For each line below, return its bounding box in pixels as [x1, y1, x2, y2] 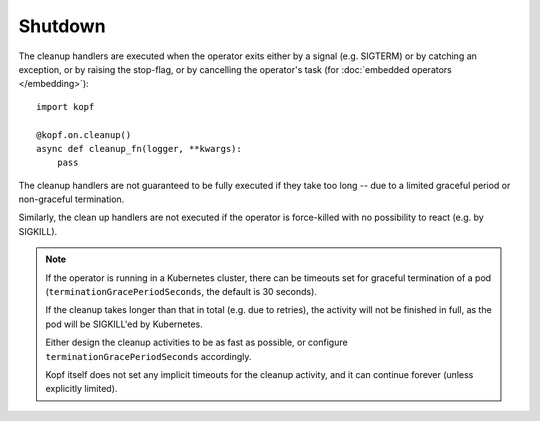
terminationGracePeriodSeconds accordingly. [45, 350, 252, 362]
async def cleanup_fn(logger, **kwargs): [36, 143, 242, 154]
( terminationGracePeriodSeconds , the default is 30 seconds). [45, 286, 317, 298]
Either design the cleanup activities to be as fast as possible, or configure [45, 336, 349, 349]
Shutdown [18, 15, 106, 37]
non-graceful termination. [18, 193, 125, 205]
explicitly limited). [45, 383, 118, 395]
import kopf [36, 101, 95, 112]
